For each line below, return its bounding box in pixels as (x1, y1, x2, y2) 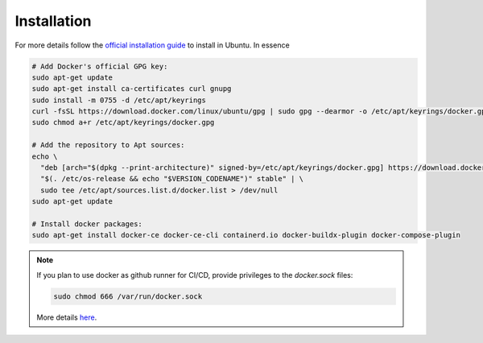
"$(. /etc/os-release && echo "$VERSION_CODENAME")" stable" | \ (40, 174, 304, 184)
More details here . (36, 312, 97, 322)
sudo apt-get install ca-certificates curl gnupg (31, 85, 232, 93)
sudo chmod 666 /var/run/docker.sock (53, 291, 203, 301)
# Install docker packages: (31, 220, 142, 229)
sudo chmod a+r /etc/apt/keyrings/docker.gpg (31, 118, 215, 127)
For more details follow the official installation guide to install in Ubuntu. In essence (14, 40, 290, 50)
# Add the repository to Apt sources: (31, 141, 185, 150)
